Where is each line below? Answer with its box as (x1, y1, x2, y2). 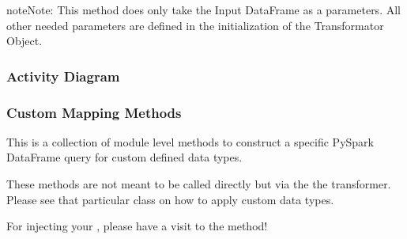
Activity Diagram (6, 66, 120, 85)
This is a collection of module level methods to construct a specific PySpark (6, 133, 374, 150)
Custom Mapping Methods (6, 102, 182, 122)
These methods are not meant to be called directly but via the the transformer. (6, 176, 391, 192)
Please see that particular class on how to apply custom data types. (6, 191, 334, 207)
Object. (6, 32, 43, 49)
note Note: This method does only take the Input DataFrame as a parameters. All (6, 2, 401, 17)
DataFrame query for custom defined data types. (6, 149, 243, 165)
